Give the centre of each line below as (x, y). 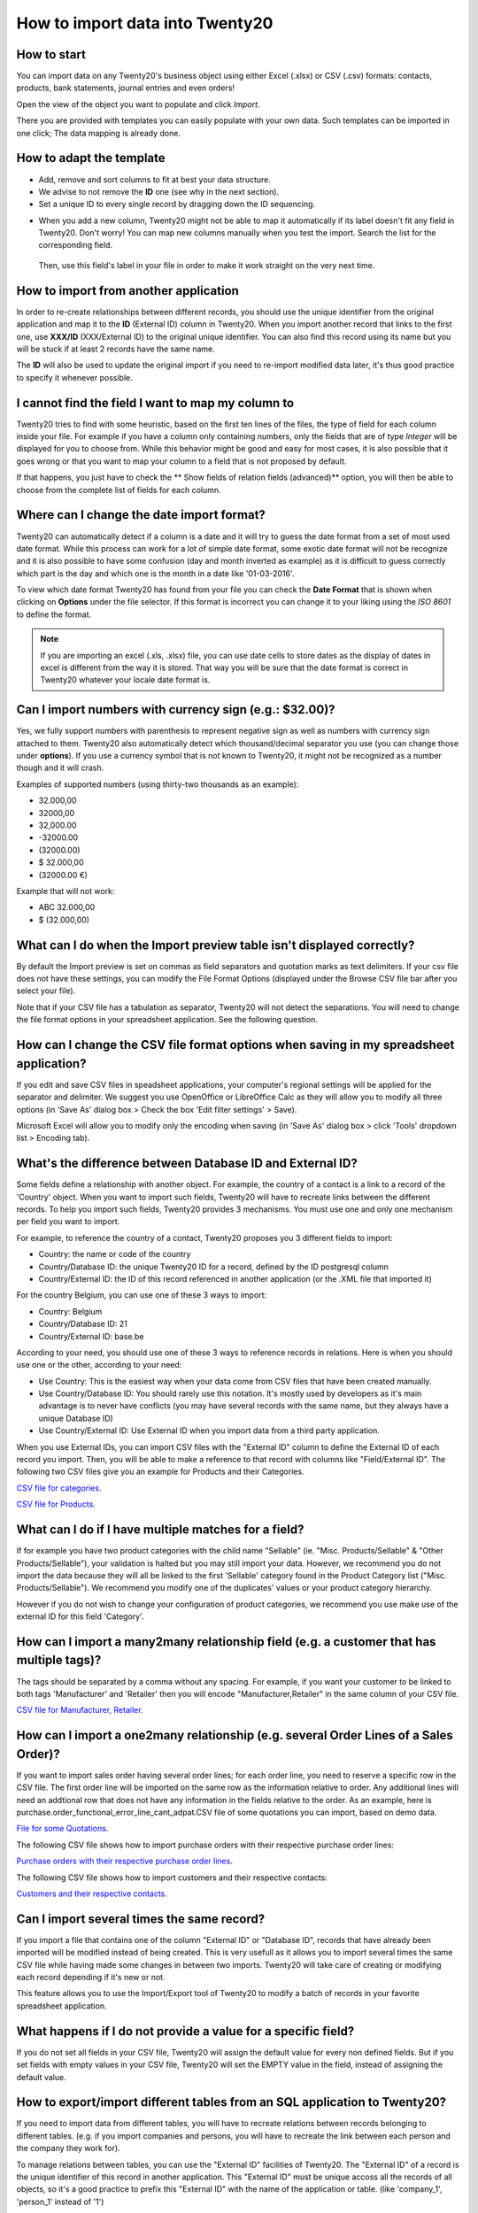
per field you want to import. (68, 1222)
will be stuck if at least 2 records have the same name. (116, 349)
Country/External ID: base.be (91, 1336)
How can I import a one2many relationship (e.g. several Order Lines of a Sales (235, 1735)
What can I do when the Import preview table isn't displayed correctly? (216, 945)
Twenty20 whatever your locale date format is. (125, 680)
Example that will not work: (66, 891)
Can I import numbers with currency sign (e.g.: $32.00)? (176, 709)
